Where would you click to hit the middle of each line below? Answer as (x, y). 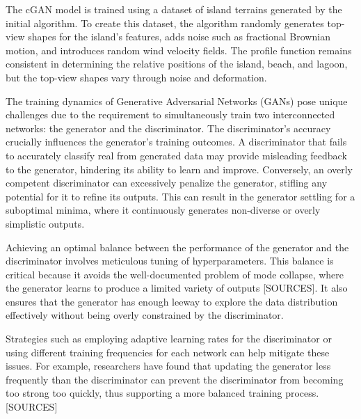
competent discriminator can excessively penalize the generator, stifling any (167, 183)
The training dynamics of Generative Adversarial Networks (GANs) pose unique (177, 101)
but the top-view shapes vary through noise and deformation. (136, 77)
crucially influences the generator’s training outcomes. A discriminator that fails (176, 142)
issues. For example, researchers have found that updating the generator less (168, 366)
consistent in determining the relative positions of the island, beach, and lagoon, (177, 64)
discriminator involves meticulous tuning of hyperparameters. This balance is (170, 261)
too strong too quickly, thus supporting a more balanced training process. (162, 393)
